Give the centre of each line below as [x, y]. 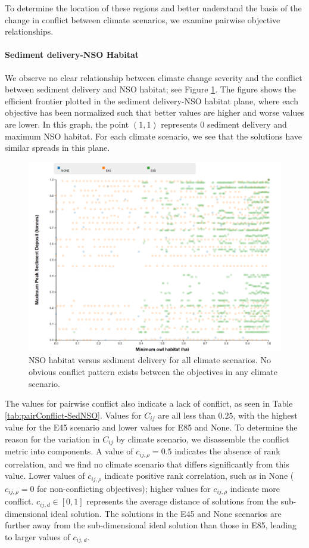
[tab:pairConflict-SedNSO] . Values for [73, 415]
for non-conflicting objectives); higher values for [124, 488]
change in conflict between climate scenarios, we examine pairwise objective [143, 19]
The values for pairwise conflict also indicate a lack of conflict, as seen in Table [149, 403]
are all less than [187, 415]
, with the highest [265, 415]
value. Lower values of [45, 476]
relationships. [29, 31]
